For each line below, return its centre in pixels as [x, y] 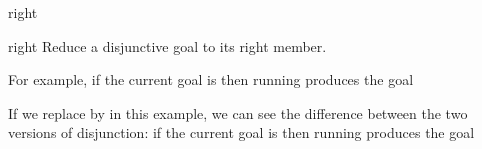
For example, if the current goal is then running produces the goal [211, 79]
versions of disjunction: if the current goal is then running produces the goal [241, 132]
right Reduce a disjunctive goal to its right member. [167, 45]
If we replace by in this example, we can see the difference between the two [238, 112]
